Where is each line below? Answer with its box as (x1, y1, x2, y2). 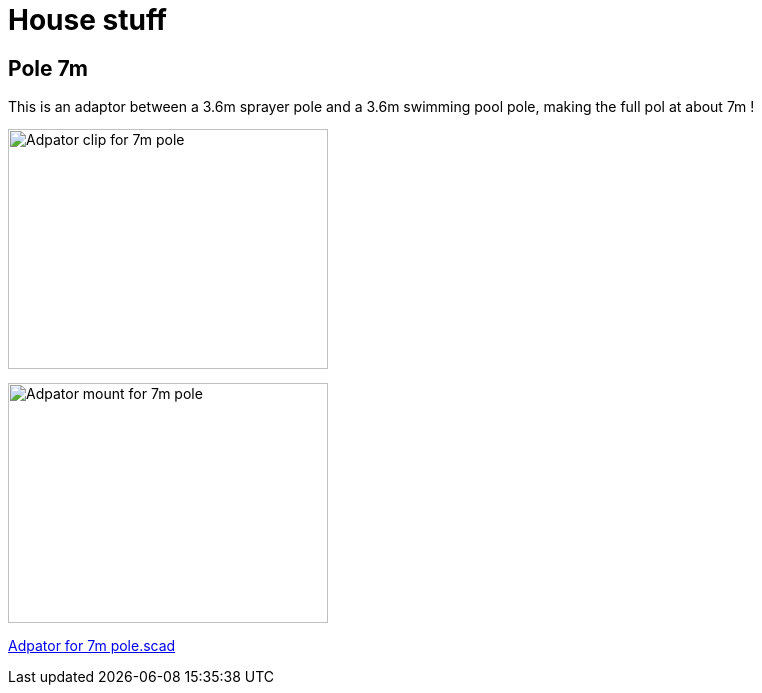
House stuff (8, 3, 168, 37)
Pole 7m (8, 55, 88, 81)
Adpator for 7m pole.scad (8, 637, 176, 655)
